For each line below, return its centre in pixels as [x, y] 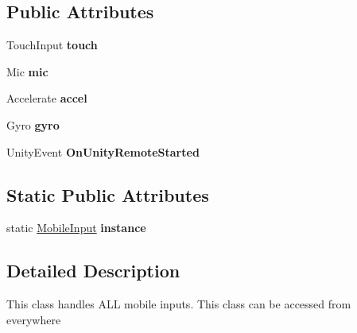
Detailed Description [93, 271]
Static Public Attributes [108, 194]
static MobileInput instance [76, 228]
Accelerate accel [47, 98]
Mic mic [27, 71]
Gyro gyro [33, 124]
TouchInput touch [52, 45]
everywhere [34, 319]
